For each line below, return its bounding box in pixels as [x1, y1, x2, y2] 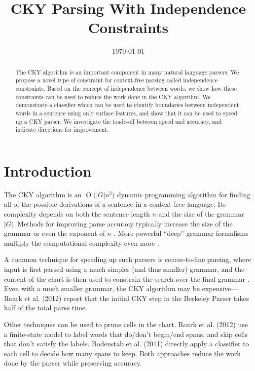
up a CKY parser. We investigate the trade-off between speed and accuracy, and [15, 117, 222, 125]
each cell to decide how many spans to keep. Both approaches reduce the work [4, 348, 241, 358]
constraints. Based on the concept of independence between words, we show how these [15, 84, 237, 93]
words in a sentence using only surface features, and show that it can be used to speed [15, 109, 237, 117]
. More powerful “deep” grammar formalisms [113, 228, 249, 238]
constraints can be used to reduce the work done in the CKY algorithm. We [15, 92, 211, 101]
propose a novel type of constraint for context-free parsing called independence [15, 76, 218, 84]
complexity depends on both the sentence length [4, 209, 150, 219]
